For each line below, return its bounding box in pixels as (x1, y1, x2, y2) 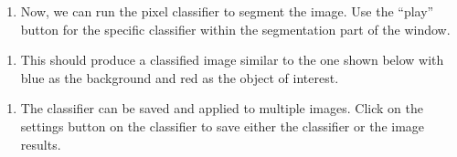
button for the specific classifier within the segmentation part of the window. (20, 19, 451, 38)
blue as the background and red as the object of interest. (20, 68, 339, 87)
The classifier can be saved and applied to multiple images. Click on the (20, 99, 423, 118)
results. (20, 134, 61, 153)
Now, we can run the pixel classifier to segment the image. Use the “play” (20, 2, 434, 20)
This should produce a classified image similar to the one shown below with (20, 50, 444, 69)
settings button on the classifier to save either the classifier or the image (20, 116, 425, 135)
